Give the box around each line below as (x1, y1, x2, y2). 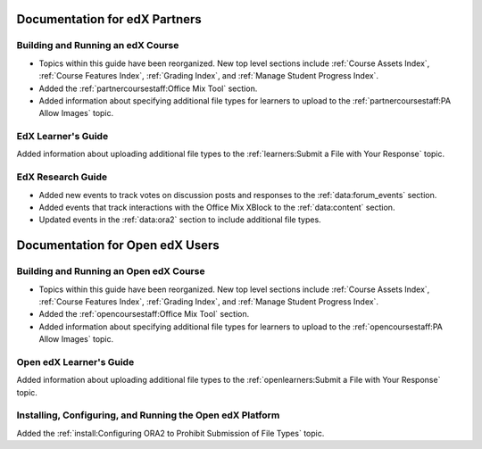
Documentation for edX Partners (16, 12, 203, 27)
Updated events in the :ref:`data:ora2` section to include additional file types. (38, 214, 321, 225)
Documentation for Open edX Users (16, 237, 220, 254)
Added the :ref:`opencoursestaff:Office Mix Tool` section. (38, 309, 250, 320)
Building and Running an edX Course (16, 39, 179, 52)
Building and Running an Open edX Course (16, 265, 205, 278)
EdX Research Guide (16, 170, 107, 183)
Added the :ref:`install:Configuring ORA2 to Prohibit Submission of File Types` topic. (16, 428, 325, 438)
